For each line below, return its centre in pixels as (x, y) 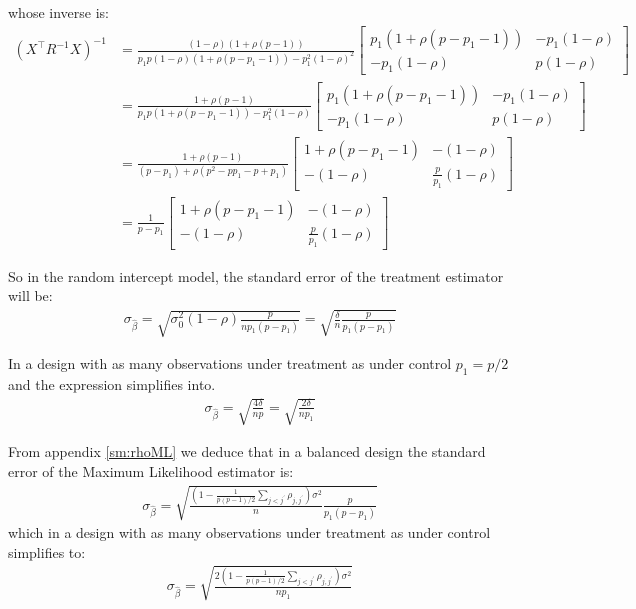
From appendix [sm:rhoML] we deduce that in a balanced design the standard (247, 451)
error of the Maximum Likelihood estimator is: (151, 470)
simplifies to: (47, 551)
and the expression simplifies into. (112, 384)
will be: (30, 295)
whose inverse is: (58, 12)
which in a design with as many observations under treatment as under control (249, 531)
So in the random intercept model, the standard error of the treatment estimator (256, 275)
